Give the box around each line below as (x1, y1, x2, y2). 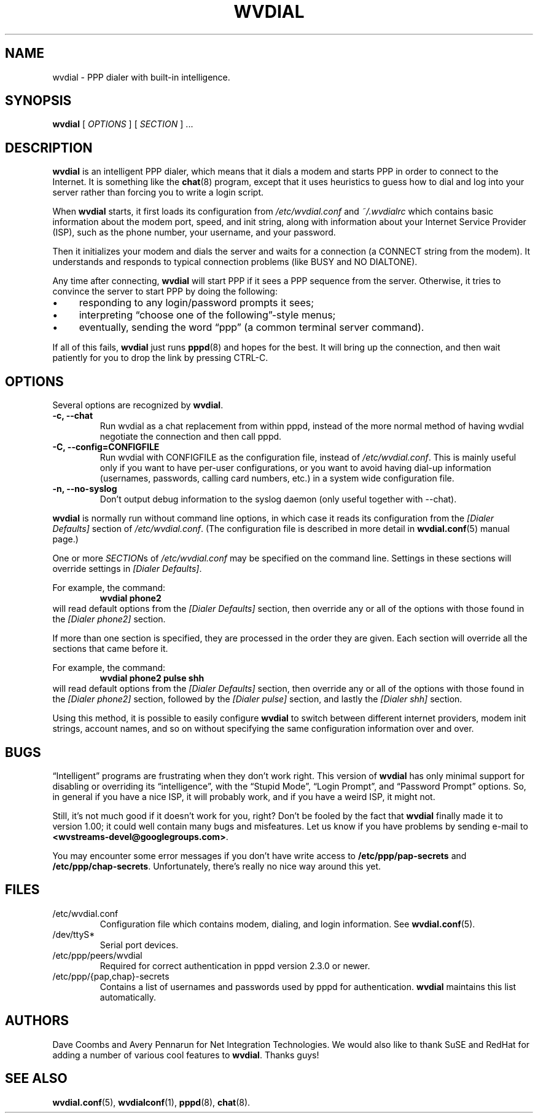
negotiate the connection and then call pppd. (99, 431, 282, 442)
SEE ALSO (5, 1071, 68, 1087)
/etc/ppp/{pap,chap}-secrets (52, 970, 170, 981)
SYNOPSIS (5, 93, 72, 109)
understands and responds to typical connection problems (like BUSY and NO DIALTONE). (52, 256, 418, 268)
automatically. (99, 991, 157, 1002)
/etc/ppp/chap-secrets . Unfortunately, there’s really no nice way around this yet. (52, 860, 381, 871)
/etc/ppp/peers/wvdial (52, 950, 142, 961)
